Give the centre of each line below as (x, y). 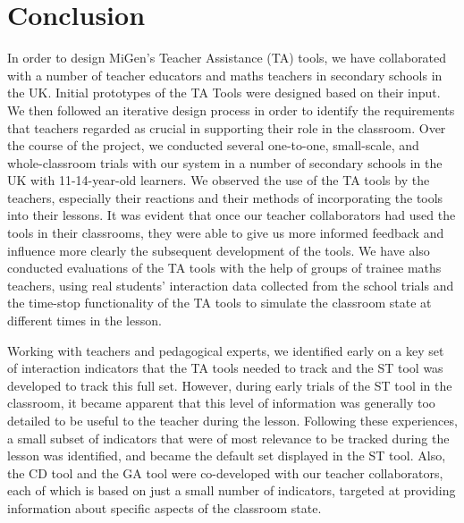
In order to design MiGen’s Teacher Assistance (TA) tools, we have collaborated (227, 58)
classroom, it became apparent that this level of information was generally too (221, 403)
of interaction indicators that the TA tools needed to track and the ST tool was (225, 368)
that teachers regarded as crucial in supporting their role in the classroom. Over (227, 127)
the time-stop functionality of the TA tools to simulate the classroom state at (219, 303)
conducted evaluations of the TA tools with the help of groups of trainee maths (224, 268)
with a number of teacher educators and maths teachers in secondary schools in (225, 75)
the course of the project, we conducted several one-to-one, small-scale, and (213, 145)
